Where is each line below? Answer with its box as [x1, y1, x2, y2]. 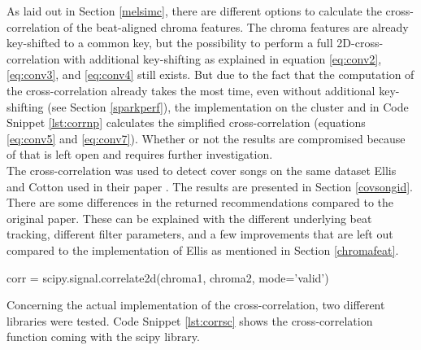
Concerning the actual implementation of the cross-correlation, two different [7, 296, 385, 313]
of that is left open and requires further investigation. [7, 146, 273, 163]
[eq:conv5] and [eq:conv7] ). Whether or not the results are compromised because [7, 129, 406, 147]
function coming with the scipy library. [7, 328, 200, 345]
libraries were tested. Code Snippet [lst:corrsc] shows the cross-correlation [7, 312, 373, 329]
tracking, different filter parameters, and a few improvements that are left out [7, 225, 393, 243]
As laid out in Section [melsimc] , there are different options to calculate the [7, 2, 382, 19]
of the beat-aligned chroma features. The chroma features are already [63, 18, 409, 35]
